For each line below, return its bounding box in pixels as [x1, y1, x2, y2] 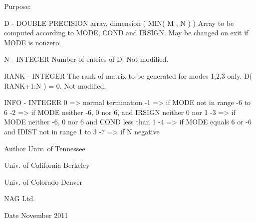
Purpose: [4, 1, 31, 11]
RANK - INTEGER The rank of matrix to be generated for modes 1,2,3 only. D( [4, 70, 253, 81]
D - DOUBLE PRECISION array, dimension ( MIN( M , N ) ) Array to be [4, 17, 234, 28]
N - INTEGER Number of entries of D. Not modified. [4, 54, 169, 64]
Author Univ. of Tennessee [4, 143, 85, 153]
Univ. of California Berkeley [4, 160, 90, 170]
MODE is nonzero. [4, 37, 61, 47]
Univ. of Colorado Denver [4, 176, 83, 187]
